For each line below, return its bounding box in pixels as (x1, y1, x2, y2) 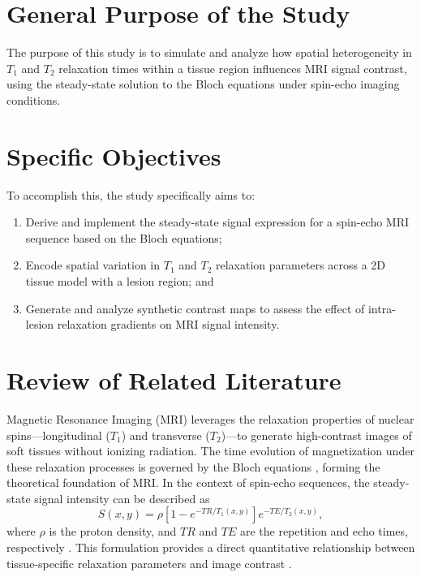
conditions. (6, 91, 61, 108)
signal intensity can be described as (34, 489, 210, 506)
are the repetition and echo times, (239, 523, 408, 540)
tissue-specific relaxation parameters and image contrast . (6, 554, 292, 571)
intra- (367, 299, 396, 316)
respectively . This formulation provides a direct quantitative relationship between (6, 539, 415, 556)
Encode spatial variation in (25, 256, 161, 273)
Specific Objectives (6, 139, 221, 172)
